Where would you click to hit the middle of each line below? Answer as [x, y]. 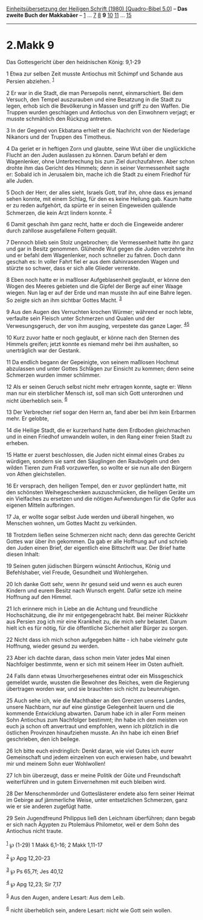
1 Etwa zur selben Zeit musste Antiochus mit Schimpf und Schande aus [95, 73]
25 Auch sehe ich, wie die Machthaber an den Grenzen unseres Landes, [96, 700]
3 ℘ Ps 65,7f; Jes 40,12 [35, 870]
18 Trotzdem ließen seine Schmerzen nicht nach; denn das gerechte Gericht [101, 535]
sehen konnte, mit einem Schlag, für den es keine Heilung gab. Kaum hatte [99, 198]
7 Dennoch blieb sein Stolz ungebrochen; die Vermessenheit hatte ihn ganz [100, 243]
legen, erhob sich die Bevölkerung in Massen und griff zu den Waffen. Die [98, 106]
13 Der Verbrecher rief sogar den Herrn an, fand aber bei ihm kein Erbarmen [101, 412]
